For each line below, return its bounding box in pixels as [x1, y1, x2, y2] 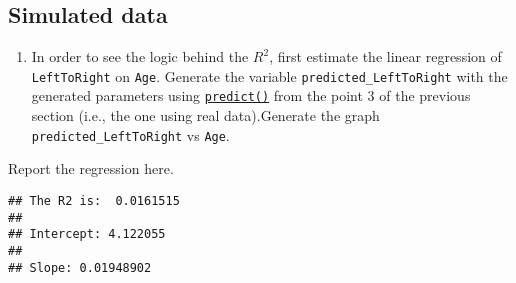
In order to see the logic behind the [31, 46, 249, 67]
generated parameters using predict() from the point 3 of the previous [31, 85, 471, 106]
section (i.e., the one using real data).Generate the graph [31, 105, 380, 126]
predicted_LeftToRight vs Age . [31, 124, 230, 145]
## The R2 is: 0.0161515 [8, 193, 180, 208]
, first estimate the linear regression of [269, 46, 502, 67]
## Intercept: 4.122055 [8, 227, 166, 242]
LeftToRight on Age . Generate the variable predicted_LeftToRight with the [31, 65, 508, 86]
